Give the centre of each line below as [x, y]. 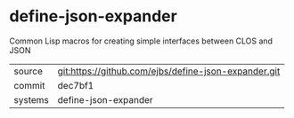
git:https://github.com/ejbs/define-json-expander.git [169, 71]
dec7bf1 [76, 85]
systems [31, 99]
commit [29, 85]
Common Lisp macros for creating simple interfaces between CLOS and [141, 41]
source [28, 71]
